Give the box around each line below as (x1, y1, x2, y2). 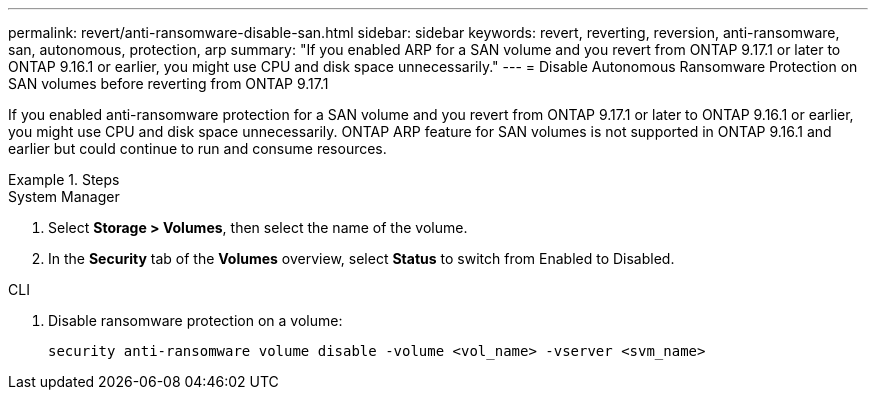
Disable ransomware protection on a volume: (48, 312, 343, 329)
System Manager (8, 188, 120, 205)
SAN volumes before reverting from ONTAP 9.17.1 (8, 75, 329, 92)
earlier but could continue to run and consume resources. (8, 140, 387, 157)
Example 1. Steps (8, 171, 120, 188)
